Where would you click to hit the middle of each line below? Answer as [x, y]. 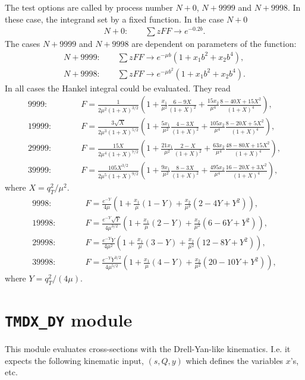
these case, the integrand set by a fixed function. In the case [114, 19]
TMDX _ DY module [69, 320]
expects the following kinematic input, [74, 360]
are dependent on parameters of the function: [214, 44]
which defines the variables [235, 360]
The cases [23, 44]
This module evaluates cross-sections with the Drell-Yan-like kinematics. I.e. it [148, 349]
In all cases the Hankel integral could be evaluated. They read [118, 88]
